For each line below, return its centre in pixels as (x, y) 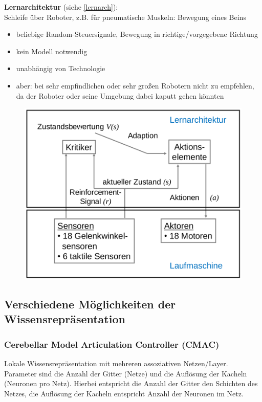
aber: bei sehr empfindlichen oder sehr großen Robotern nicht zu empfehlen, (135, 85)
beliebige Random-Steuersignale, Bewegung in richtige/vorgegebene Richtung (137, 34)
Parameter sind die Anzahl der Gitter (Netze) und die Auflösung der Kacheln (126, 373)
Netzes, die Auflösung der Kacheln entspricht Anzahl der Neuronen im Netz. (124, 393)
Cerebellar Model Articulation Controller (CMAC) (112, 344)
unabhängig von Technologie (61, 68)
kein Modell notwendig (52, 51)
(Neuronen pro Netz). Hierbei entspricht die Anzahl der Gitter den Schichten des (131, 383)
